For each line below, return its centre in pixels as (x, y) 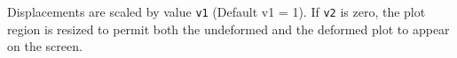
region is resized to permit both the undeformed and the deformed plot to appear (228, 29)
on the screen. (45, 46)
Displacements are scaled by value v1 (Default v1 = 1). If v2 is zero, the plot (217, 11)
